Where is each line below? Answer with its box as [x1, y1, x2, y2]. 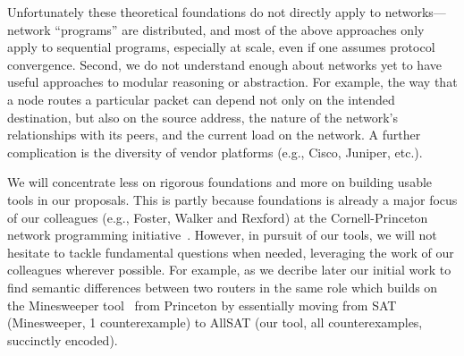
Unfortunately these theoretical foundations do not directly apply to [7, 3, 381, 21]
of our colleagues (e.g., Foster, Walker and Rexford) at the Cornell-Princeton [7, 208, 428, 226]
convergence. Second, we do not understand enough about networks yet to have [7, 55, 442, 73]
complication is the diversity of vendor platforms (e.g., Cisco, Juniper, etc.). [7, 142, 423, 161]
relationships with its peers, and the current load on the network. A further [7, 125, 421, 144]
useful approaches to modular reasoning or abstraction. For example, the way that [7, 72, 458, 91]
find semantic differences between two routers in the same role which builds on [7, 277, 438, 296]
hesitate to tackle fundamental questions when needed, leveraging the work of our [7, 242, 454, 261]
